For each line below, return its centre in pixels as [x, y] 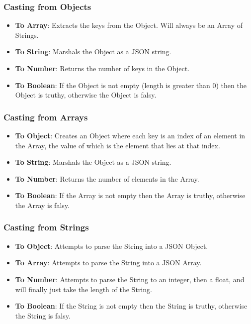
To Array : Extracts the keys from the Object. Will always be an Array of [129, 25]
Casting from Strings [46, 227]
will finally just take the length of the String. [84, 289]
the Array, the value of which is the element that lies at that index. [118, 145]
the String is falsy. [43, 315]
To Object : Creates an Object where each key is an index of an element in [130, 135]
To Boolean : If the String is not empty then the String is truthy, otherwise [131, 306]
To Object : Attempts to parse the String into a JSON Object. [112, 246]
